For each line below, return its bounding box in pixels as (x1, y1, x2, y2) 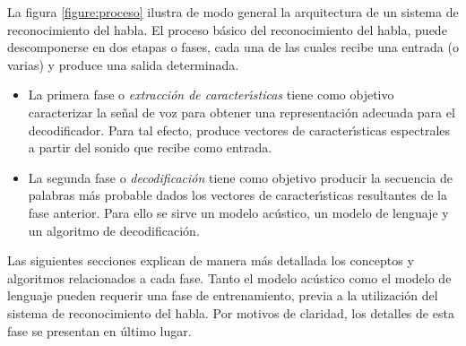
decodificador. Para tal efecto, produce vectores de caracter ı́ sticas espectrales (28, 120, 451, 139)
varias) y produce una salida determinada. (7, 55, 239, 74)
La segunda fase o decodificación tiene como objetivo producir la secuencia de (28, 168, 453, 186)
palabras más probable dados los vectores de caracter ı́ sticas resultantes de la (28, 186, 447, 204)
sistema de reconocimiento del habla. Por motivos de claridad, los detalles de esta (7, 303, 454, 322)
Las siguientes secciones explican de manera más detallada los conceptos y (7, 251, 414, 270)
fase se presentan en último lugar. (7, 321, 192, 340)
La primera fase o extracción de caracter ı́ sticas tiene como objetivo (28, 85, 394, 104)
